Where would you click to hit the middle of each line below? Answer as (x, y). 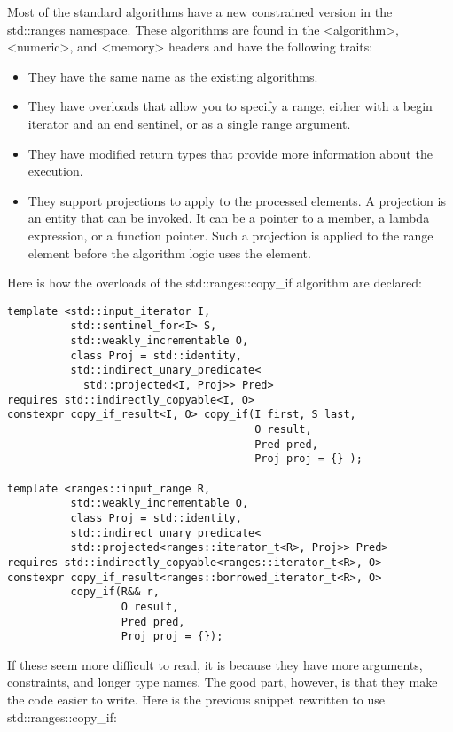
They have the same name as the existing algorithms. (173, 76)
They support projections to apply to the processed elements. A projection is (237, 200)
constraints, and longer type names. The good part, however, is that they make (223, 682)
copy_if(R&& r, (115, 592)
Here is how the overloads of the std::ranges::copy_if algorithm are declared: (215, 283)
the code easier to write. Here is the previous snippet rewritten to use (196, 699)
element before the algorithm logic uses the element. (169, 252)
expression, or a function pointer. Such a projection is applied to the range (230, 235)
